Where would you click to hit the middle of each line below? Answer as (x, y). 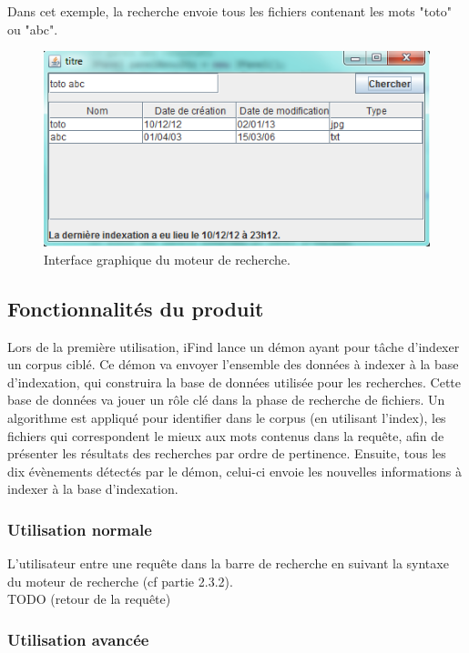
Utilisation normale (80, 529)
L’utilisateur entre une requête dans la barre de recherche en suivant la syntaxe (228, 563)
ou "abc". (33, 29)
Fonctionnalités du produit (136, 308)
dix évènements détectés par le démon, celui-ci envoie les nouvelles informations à (234, 471)
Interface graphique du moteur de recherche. (167, 259)
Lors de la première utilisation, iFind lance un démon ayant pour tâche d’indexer (234, 346)
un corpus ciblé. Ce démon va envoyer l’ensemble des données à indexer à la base (233, 364)
